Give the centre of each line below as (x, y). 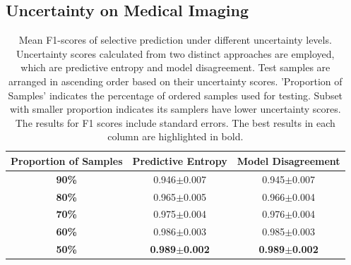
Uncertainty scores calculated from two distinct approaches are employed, (175, 53)
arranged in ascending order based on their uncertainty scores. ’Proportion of (175, 81)
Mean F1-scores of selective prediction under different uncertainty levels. (175, 40)
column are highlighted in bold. (175, 136)
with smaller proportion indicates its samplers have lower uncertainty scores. (175, 109)
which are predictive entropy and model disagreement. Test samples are (175, 67)
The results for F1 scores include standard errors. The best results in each (175, 122)
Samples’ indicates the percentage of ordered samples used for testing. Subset (175, 95)
